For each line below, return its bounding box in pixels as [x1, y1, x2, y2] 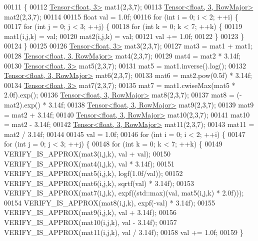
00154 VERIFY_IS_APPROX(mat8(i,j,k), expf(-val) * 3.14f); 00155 [4, 197, 215, 207]
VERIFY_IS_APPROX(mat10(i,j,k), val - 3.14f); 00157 [4, 217, 177, 227]
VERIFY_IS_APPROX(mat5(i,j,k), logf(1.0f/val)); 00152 [4, 168, 183, 178]
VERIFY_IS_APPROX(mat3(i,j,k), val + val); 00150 [4, 148, 170, 158]
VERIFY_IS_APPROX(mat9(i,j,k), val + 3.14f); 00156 [4, 207, 176, 217]
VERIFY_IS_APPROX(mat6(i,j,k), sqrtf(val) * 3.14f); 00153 [4, 177, 194, 188]
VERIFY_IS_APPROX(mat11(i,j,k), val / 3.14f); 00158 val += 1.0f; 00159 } [4, 226, 243, 237]
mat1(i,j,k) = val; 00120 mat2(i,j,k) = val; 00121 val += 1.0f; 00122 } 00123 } [4, 30, 244, 41]
